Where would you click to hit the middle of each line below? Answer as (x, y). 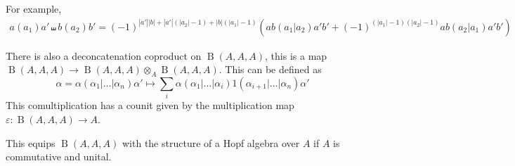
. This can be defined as (270, 69)
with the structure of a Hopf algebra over (211, 142)
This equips (31, 142)
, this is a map (296, 55)
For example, (34, 8)
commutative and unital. (59, 157)
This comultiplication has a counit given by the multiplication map (150, 105)
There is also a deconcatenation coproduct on (104, 55)
